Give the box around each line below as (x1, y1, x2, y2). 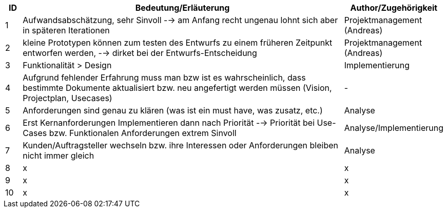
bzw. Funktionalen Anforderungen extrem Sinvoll (49, 128, 237, 138)
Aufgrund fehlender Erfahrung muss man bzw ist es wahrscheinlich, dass (23, 72, 306, 83)
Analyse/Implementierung (344, 123, 443, 133)
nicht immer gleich (23, 150, 94, 161)
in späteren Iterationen (23, 25, 110, 35)
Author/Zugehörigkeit (350, 3, 438, 13)
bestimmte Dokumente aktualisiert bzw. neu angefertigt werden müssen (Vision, (23, 83, 332, 93)
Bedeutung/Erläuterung (135, 3, 230, 13)
